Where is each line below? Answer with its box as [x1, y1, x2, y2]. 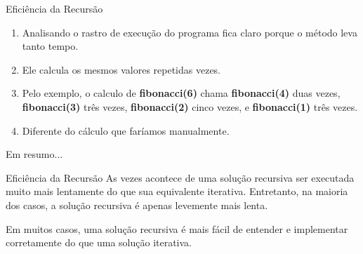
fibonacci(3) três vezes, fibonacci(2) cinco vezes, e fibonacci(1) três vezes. [22, 99, 358, 114]
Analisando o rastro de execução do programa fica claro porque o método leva [22, 25, 357, 39]
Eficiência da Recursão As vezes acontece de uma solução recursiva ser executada [6, 170, 355, 185]
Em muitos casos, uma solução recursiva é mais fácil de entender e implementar [6, 221, 348, 236]
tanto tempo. [22, 39, 79, 53]
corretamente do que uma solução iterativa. [6, 235, 192, 250]
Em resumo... [6, 147, 63, 161]
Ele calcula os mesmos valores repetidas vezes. [22, 62, 221, 76]
